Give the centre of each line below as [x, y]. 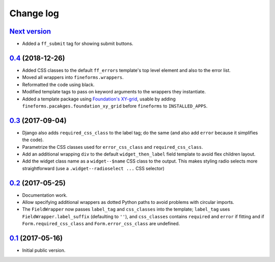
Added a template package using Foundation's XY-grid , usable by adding [99, 99]
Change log [34, 13]
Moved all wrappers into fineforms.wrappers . [73, 77]
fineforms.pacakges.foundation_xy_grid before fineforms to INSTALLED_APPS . [115, 106]
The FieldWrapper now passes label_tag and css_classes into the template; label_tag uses [126, 209]
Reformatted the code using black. [58, 85]
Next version [30, 31]
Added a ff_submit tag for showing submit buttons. [78, 44]
